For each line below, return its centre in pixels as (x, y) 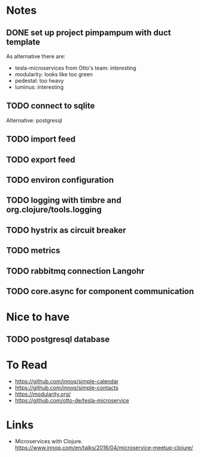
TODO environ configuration (60, 180)
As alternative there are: (36, 56)
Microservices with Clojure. (49, 441)
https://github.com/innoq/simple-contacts (66, 388)
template (23, 42)
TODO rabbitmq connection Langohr (75, 271)
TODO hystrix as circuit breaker (66, 230)
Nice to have (38, 317)
